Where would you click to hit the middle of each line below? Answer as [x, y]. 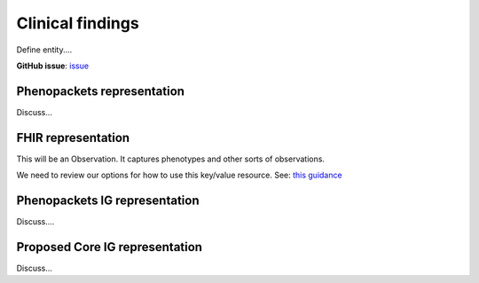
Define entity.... [44, 50]
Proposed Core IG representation [110, 247]
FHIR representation [73, 138]
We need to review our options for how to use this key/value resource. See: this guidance [179, 175]
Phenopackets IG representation [108, 200]
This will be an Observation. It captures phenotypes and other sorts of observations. [171, 159]
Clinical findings [78, 23]
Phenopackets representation [101, 91]
